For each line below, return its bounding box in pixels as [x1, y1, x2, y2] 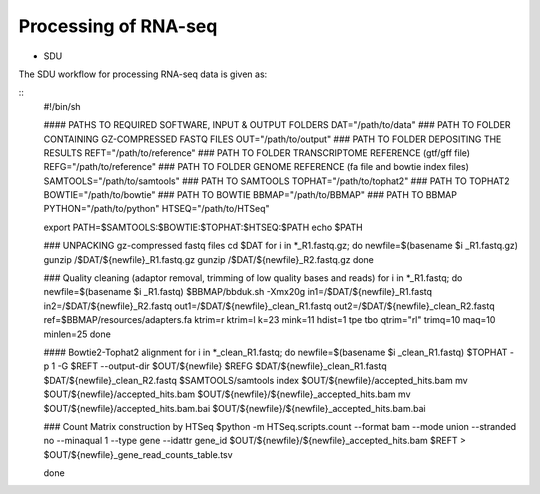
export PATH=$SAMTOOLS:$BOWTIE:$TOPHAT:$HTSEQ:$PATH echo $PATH [43, 221, 364, 233]
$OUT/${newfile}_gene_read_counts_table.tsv [43, 448, 234, 460]
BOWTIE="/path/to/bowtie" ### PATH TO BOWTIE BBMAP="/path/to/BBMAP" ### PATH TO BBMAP [43, 189, 457, 201]
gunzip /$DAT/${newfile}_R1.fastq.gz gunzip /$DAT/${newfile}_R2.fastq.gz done [43, 253, 375, 265]
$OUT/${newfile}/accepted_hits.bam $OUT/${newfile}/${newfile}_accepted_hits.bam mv [43, 388, 411, 400]
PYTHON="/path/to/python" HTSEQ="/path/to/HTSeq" [43, 203, 270, 215]
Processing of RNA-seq [18, 15, 218, 37]
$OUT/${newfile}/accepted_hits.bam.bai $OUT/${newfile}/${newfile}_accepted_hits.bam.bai [43, 402, 426, 414]
